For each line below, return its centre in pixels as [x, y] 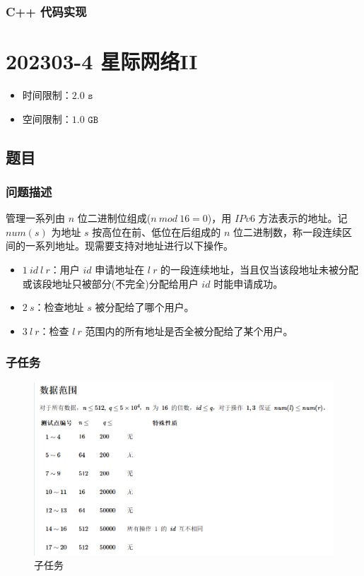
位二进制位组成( [114, 218]
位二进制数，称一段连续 [288, 231]
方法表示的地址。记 [303, 218]
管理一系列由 [35, 218]
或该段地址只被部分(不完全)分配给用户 [110, 283]
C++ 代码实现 [46, 11]
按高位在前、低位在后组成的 [157, 231]
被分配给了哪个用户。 [145, 307]
